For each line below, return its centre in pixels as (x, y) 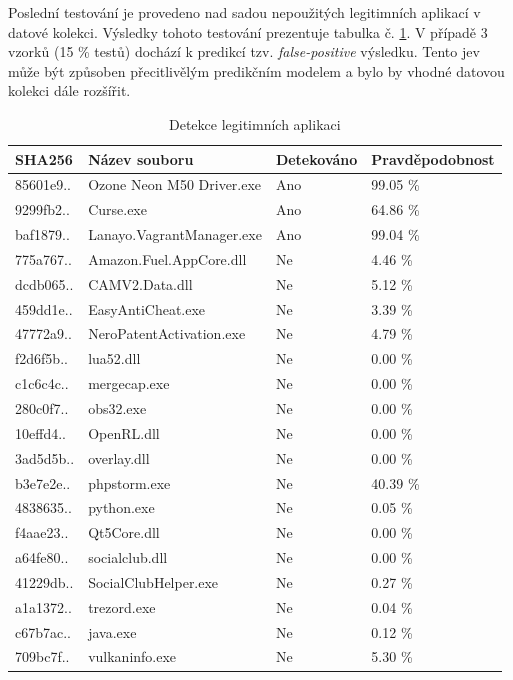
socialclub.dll (128, 557)
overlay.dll (119, 457)
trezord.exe (122, 606)
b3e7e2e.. (43, 482)
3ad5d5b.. (45, 457)
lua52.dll (114, 358)
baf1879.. (42, 234)
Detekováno (316, 158)
